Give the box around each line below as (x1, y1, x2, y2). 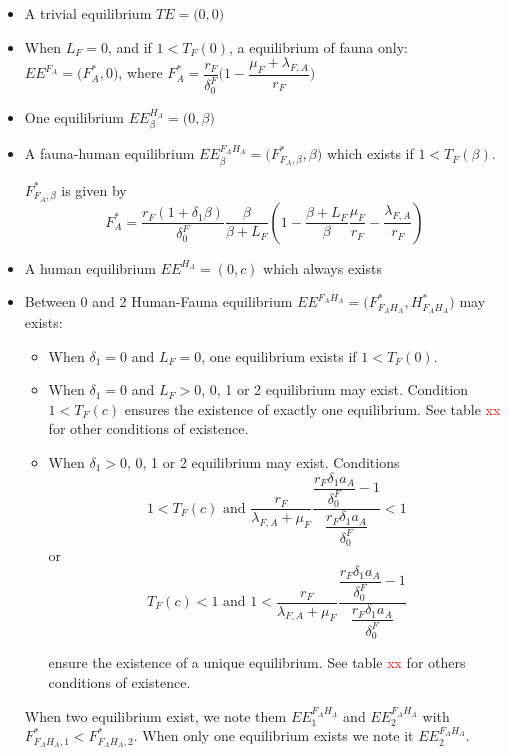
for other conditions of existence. (48, 418, 249, 439)
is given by (61, 179, 127, 200)
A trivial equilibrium (24, 3, 152, 23)
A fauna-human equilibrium (24, 143, 195, 164)
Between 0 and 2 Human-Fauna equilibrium (24, 291, 293, 312)
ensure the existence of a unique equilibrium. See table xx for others (48, 652, 466, 673)
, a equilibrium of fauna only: (228, 36, 408, 57)
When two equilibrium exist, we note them (24, 705, 287, 726)
